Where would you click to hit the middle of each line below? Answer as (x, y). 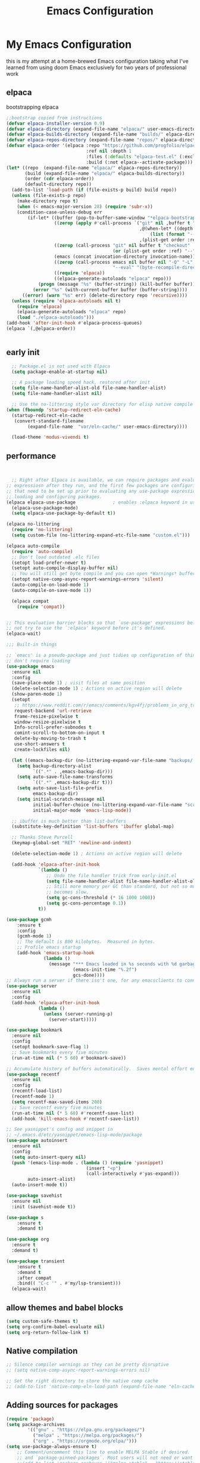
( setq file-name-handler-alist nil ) (57, 394)
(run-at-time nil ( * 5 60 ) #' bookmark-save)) (69, 1058)
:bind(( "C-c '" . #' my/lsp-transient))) (69, 1283)
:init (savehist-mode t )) (44, 1206)
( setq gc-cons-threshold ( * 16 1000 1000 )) (101, 898)
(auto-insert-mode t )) (40, 1185)
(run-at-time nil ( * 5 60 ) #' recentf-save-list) (73, 1113)
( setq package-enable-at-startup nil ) (60, 372)
